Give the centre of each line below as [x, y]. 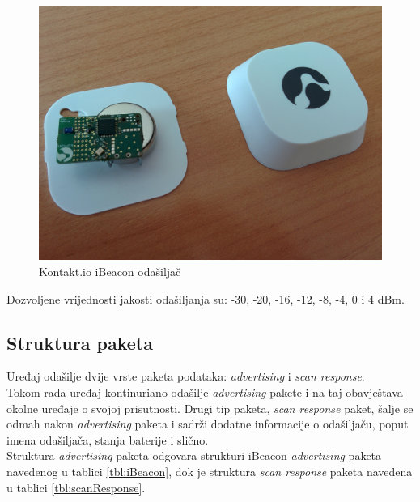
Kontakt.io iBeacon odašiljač [110, 272]
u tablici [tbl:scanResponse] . [76, 487]
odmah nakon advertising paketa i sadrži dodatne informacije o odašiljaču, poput [208, 424]
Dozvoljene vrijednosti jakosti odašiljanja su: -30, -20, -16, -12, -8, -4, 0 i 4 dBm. [206, 298]
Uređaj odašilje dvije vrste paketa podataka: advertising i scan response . [186, 376]
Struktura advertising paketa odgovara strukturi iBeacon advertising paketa [194, 455]
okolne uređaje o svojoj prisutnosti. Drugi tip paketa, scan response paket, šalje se [210, 408]
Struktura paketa [80, 342]
